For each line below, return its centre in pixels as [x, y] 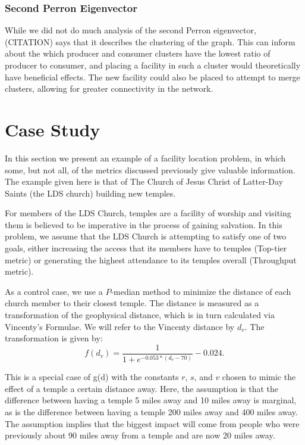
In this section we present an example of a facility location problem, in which [145, 158]
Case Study [53, 129]
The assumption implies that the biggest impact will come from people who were [152, 423]
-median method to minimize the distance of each [201, 291]
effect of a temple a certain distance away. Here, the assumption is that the [142, 388]
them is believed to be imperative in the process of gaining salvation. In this [144, 224]
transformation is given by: [54, 338]
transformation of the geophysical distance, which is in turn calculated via [140, 315]
